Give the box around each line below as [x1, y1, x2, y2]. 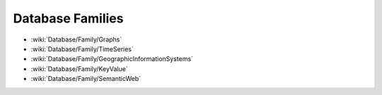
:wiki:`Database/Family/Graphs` [30, 35, 122, 44]
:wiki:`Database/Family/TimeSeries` [30, 44, 134, 53]
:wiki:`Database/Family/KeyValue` [30, 64, 128, 73]
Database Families [13, 11, 124, 26]
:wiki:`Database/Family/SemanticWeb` [30, 75, 141, 83]
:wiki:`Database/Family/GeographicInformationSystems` [30, 55, 194, 63]
